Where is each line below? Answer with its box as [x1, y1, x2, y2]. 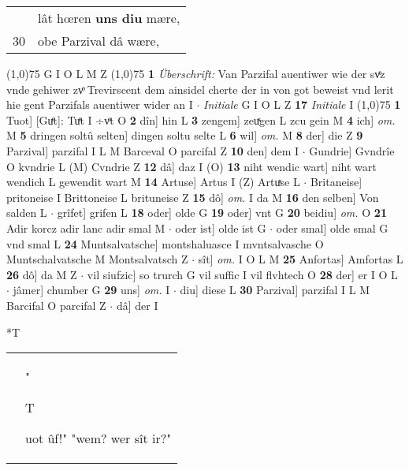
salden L [6, 204, 47, 221]
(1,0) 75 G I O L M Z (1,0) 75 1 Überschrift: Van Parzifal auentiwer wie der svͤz [6, 65, 385, 81]
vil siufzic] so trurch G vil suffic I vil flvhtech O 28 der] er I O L [87, 266, 398, 282]
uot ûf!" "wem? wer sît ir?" [25, 429, 172, 448]
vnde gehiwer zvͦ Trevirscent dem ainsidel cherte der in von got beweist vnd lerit [6, 80, 394, 97]
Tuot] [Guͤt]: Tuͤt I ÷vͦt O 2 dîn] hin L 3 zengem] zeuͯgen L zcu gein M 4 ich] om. [6, 111, 396, 128]
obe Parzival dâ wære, [38, 32, 160, 50]
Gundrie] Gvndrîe [309, 142, 395, 159]
